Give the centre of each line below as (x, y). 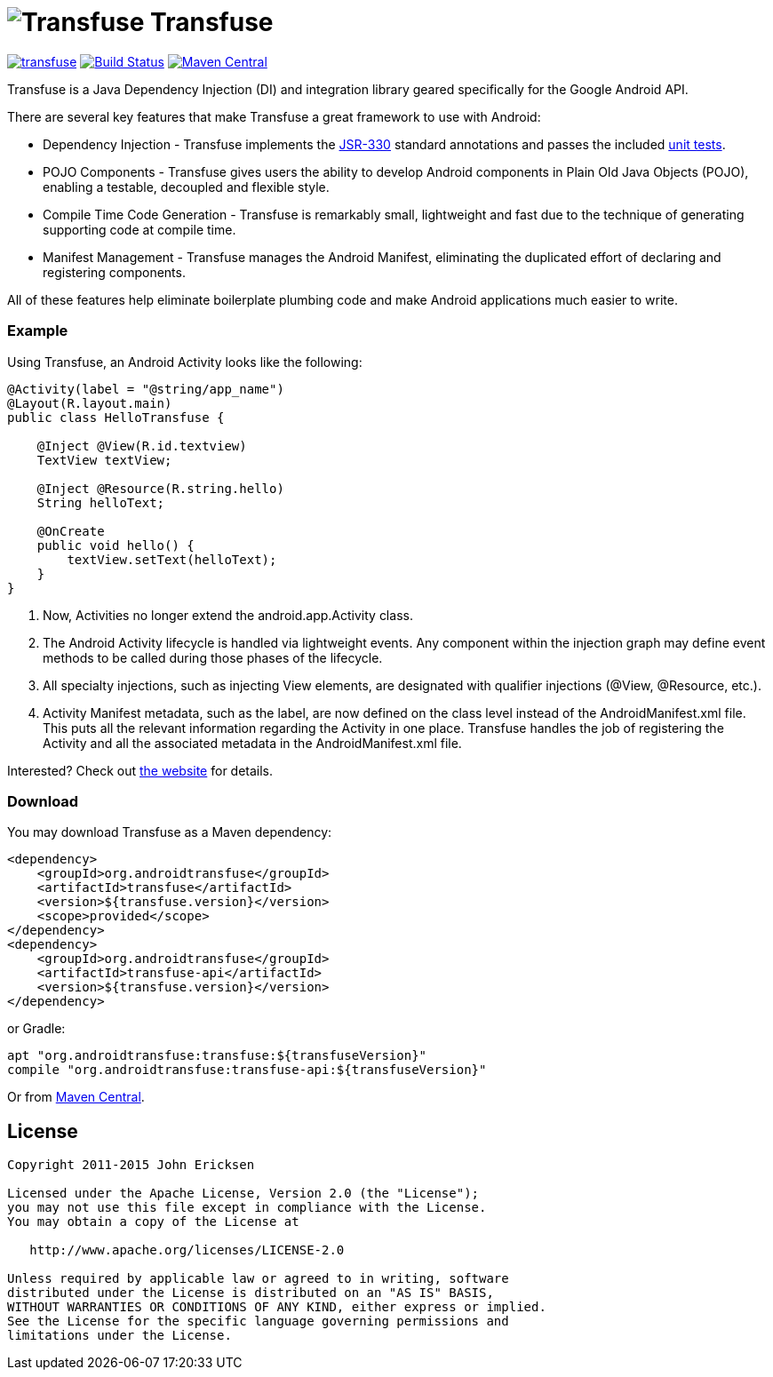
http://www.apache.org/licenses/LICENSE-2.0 (187, 1250)
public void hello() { (116, 545)
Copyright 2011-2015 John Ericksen (131, 1165)
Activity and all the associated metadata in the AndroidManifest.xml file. (252, 743)
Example (38, 331)
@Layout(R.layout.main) (90, 403)
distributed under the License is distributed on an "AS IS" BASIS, (251, 1293)
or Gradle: (36, 1029)
